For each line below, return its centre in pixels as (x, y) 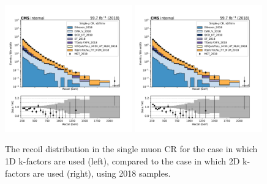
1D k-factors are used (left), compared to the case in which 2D (122, 160)
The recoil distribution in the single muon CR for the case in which (131, 149)
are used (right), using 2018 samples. (102, 173)
